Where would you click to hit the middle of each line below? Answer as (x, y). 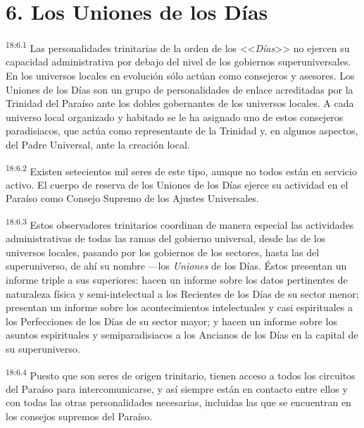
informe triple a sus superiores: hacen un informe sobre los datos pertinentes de (177, 279)
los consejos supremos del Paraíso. (79, 416)
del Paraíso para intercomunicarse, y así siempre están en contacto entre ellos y (177, 388)
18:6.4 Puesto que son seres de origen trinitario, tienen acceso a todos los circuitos (181, 374)
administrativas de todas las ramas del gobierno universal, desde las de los (166, 238)
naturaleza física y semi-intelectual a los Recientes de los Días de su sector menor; (182, 293)
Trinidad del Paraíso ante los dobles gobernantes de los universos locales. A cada (180, 103)
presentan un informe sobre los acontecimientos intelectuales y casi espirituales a (180, 307)
